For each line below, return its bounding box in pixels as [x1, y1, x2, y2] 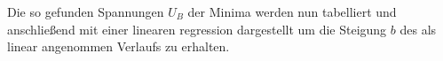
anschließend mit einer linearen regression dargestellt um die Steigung [7, 19, 387, 38]
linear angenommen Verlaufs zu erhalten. [7, 37, 230, 56]
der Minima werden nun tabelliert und [187, 3, 397, 20]
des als [399, 19, 437, 38]
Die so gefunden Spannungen [7, 3, 164, 20]
